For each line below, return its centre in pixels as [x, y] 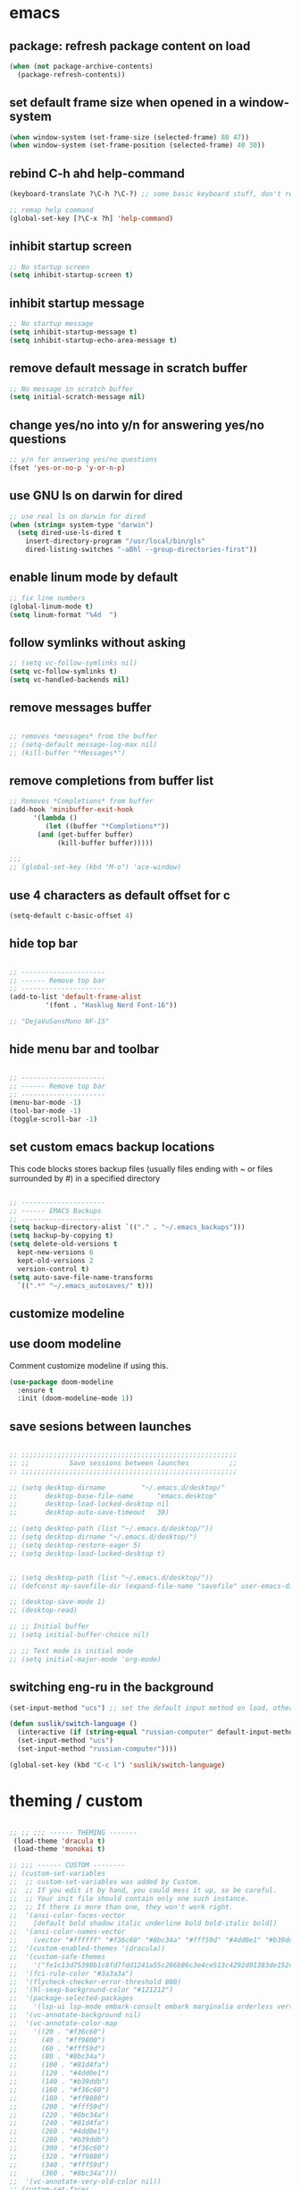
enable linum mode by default [94, 577]
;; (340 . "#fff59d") [59, 2165]
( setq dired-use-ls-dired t [70, 533]
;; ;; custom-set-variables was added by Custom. [105, 1882]
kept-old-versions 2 [55, 1261]
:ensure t [35, 1390]
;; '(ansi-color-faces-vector [67, 1915]
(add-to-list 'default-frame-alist [75, 997]
